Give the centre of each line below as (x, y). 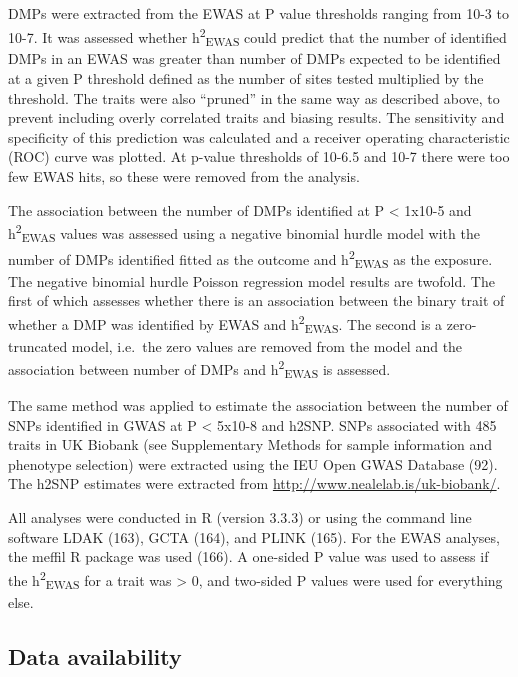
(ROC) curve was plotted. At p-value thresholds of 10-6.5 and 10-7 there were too (259, 156)
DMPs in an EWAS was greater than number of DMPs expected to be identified (254, 58)
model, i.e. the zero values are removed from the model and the (267, 345)
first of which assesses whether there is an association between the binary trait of (256, 300)
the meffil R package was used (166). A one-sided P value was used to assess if (248, 556)
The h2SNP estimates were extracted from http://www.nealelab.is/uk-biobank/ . (254, 483)
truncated (38, 345)
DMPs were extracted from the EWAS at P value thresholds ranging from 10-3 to (258, 13)
